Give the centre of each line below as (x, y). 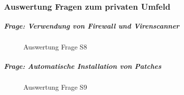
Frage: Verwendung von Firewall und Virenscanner (92, 26)
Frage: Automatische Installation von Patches (83, 66)
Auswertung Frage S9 (55, 87)
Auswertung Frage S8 (55, 47)
